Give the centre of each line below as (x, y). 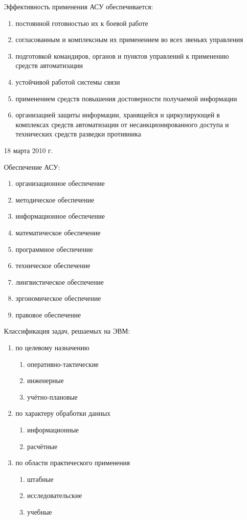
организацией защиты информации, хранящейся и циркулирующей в (118, 115)
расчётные (42, 446)
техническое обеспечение (53, 265)
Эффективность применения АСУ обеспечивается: (79, 6)
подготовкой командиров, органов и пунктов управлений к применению (122, 56)
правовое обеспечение (48, 314)
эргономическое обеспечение (58, 298)
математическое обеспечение (58, 232)
